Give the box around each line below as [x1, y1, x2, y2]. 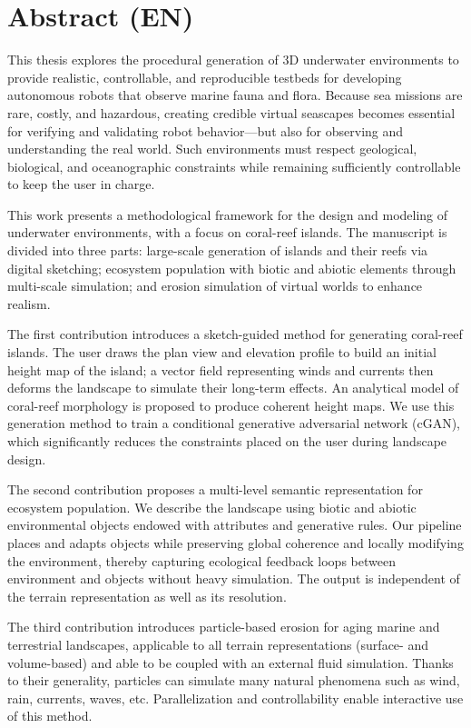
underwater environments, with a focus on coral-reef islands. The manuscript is [7, 223, 447, 242]
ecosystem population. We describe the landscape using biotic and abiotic [7, 497, 417, 516]
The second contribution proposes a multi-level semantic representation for [7, 480, 423, 499]
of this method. [7, 706, 93, 725]
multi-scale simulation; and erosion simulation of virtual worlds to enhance [7, 276, 423, 295]
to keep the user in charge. [7, 175, 155, 194]
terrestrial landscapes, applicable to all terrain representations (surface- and [7, 634, 428, 653]
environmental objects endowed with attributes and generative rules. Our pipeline [7, 515, 462, 534]
